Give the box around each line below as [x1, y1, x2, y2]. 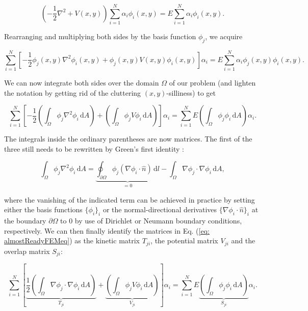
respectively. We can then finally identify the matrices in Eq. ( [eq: [4, 225, 210, 236]
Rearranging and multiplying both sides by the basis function [4, 31, 196, 42]
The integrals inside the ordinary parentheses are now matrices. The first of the [4, 133, 252, 144]
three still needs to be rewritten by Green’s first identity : [4, 143, 184, 154]
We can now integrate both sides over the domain [4, 77, 159, 88]
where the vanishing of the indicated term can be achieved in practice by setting [4, 194, 255, 205]
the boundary [4, 215, 46, 226]
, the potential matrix [150, 235, 218, 246]
